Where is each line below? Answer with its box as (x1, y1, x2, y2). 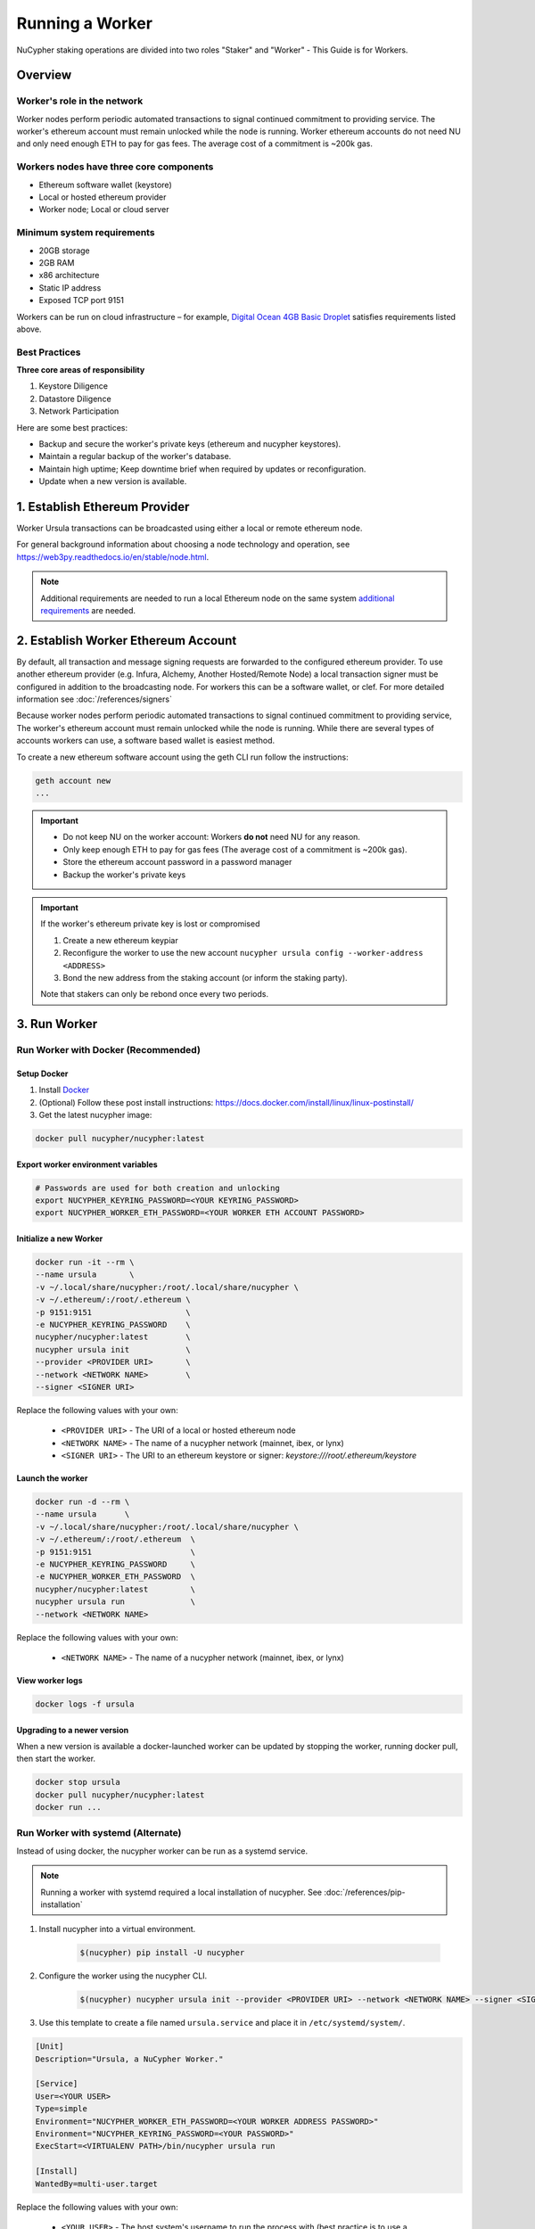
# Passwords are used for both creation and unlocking (35, 1182, 280, 1193)
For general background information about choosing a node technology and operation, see (16, 539, 350, 550)
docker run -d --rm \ (35, 1497, 130, 1507)
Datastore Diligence (38, 393, 111, 404)
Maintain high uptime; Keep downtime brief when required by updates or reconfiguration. (38, 464, 366, 474)
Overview (16, 68, 72, 83)
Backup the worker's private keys (62, 869, 186, 880)
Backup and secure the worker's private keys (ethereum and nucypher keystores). (38, 438, 342, 449)
